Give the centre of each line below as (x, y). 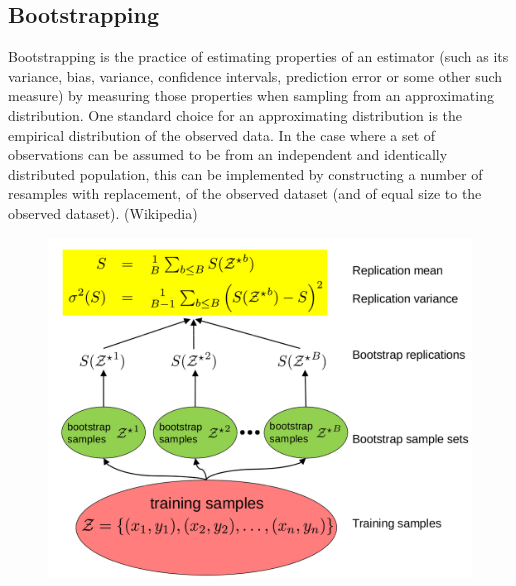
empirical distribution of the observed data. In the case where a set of (222, 134)
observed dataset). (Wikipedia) (103, 212)
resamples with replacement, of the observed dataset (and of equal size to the (245, 193)
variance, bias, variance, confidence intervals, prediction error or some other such (255, 75)
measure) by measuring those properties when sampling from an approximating (251, 95)
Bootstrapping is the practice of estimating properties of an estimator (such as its (258, 56)
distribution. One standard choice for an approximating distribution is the (235, 114)
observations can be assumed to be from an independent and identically (228, 154)
